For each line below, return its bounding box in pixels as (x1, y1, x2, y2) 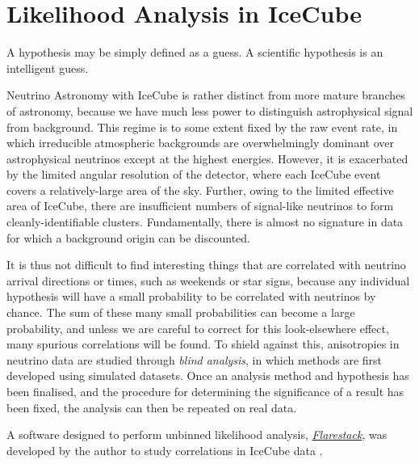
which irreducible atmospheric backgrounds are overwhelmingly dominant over (6, 134, 394, 151)
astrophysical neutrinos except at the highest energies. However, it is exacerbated (6, 150, 409, 167)
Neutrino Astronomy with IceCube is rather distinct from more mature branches (6, 86, 405, 103)
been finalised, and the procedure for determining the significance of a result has (6, 383, 404, 399)
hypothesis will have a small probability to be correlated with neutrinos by (6, 288, 376, 305)
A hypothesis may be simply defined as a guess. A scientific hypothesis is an (6, 44, 383, 61)
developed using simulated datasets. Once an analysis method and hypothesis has (6, 367, 409, 384)
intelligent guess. (6, 59, 89, 76)
